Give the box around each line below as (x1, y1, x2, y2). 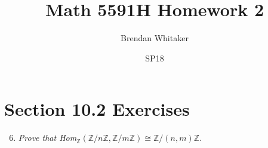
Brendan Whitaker (121, 32, 189, 44)
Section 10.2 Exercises (4, 97, 190, 121)
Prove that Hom (18, 131, 77, 144)
